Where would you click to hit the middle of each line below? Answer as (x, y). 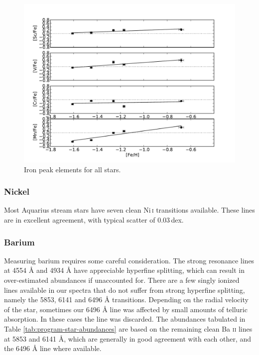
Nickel (17, 191)
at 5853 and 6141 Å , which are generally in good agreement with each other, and (128, 338)
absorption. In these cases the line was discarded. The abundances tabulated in (125, 319)
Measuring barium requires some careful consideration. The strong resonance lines (129, 260)
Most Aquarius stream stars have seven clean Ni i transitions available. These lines (129, 210)
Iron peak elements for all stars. (72, 169)
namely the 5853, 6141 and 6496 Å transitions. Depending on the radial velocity (126, 299)
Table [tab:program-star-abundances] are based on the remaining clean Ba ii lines (128, 328)
